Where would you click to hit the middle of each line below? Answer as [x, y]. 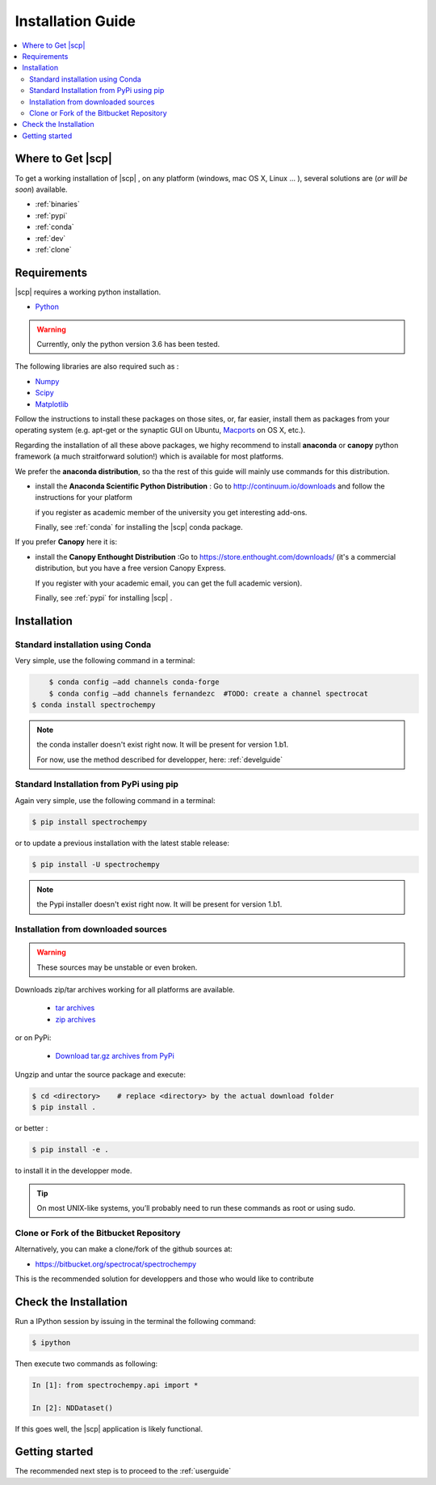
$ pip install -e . [70, 1150]
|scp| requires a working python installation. [88, 292]
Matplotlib [52, 404]
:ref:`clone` [53, 249]
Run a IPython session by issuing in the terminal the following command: [135, 1321]
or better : [31, 1128]
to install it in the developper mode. [73, 1171]
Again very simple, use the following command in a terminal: [115, 800]
